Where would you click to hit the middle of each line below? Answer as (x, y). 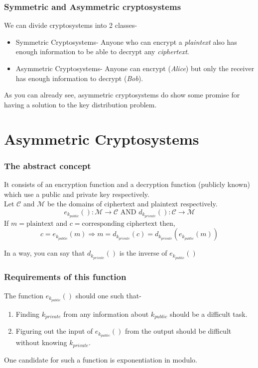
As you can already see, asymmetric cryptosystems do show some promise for (122, 95)
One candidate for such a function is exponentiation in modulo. (101, 359)
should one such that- (108, 295)
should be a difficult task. (208, 314)
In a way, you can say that (45, 253)
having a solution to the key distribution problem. (80, 104)
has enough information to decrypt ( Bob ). (79, 78)
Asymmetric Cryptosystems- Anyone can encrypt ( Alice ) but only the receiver (135, 68)
